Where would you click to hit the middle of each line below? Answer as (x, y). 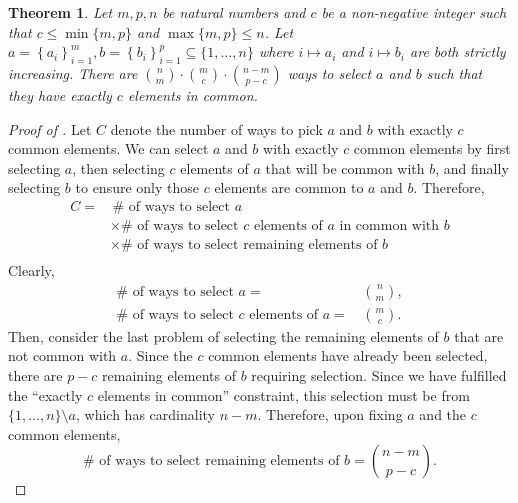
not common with (62, 355)
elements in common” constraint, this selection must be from (283, 394)
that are (479, 335)
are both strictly (458, 51)
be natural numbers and (234, 12)
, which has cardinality (145, 414)
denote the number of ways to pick (216, 128)
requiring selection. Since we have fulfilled (379, 374)
